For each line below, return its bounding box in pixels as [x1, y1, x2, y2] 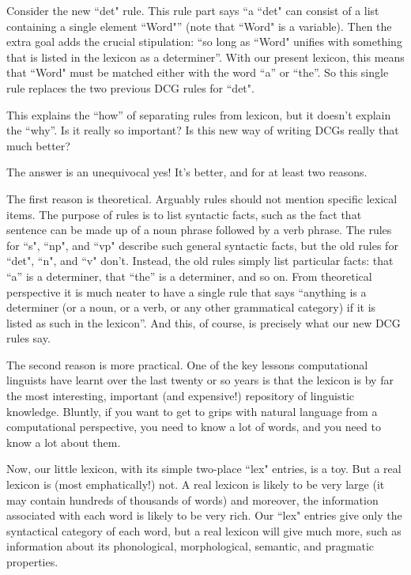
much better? [6, 137, 70, 153]
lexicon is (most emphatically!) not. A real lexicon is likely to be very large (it [6, 476, 385, 493]
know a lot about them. [6, 433, 121, 450]
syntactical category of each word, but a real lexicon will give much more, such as [6, 522, 402, 539]
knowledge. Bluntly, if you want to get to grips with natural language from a [6, 403, 378, 419]
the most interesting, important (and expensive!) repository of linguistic [6, 388, 355, 404]
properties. [6, 554, 58, 569]
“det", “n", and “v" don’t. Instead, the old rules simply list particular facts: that [6, 252, 394, 269]
